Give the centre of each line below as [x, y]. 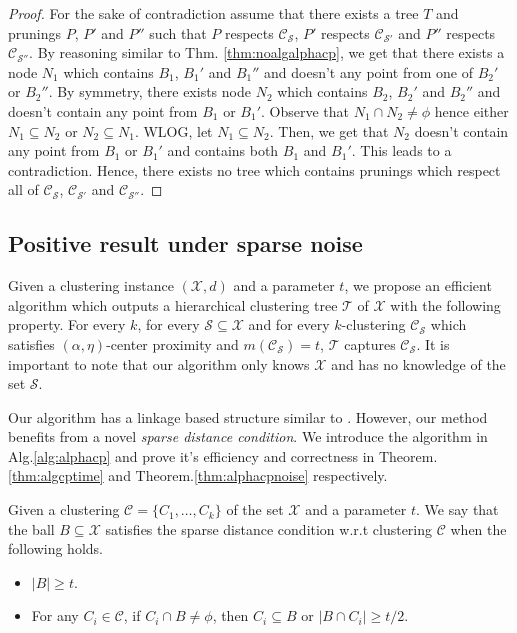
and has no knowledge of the [418, 363]
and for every [289, 324]
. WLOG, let [173, 130]
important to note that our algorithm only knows [159, 363]
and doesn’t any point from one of [369, 71]
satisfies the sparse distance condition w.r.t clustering [269, 528]
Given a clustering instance [91, 285]
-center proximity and [172, 343]
